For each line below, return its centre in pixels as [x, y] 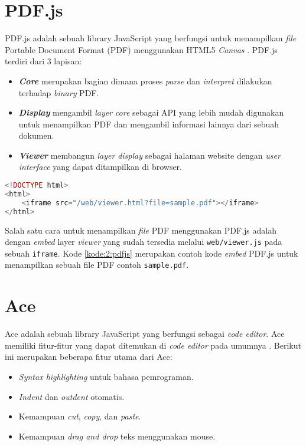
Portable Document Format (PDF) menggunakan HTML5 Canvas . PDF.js [141, 49]
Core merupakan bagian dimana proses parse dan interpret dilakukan [145, 81]
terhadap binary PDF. [59, 92]
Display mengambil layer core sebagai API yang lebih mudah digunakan [151, 112]
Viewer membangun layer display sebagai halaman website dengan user [149, 155]
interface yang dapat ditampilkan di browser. [100, 167]
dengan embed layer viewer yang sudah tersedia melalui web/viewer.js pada [144, 242]
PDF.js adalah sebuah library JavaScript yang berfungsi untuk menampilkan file [151, 38]
